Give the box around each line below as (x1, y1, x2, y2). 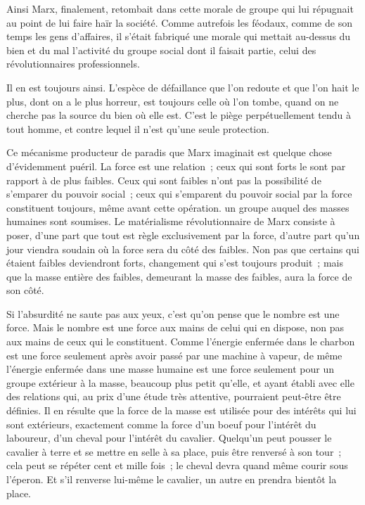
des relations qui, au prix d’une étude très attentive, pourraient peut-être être (6, 389, 341, 404)
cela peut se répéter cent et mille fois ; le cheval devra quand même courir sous (6, 458, 348, 473)
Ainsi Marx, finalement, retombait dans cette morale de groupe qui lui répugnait (6, 1, 354, 15)
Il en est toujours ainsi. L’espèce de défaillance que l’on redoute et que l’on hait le (6, 79, 359, 94)
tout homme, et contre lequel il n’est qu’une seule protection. (6, 121, 269, 136)
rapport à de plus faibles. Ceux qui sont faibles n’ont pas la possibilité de (6, 172, 321, 187)
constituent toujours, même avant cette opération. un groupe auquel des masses (6, 200, 350, 215)
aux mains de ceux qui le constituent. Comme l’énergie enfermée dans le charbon (6, 334, 355, 349)
